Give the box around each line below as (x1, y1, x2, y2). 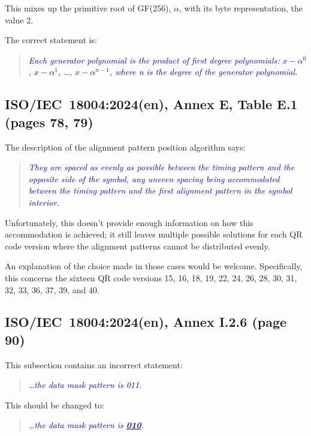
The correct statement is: (5, 34, 97, 46)
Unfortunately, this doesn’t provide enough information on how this (5, 216, 253, 228)
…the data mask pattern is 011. (28, 378, 142, 391)
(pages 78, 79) (5, 112, 93, 131)
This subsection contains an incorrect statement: (5, 358, 183, 371)
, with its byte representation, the (179, 2, 303, 14)
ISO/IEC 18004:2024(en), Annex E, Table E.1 (5, 95, 298, 113)
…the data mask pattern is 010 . (28, 419, 144, 431)
